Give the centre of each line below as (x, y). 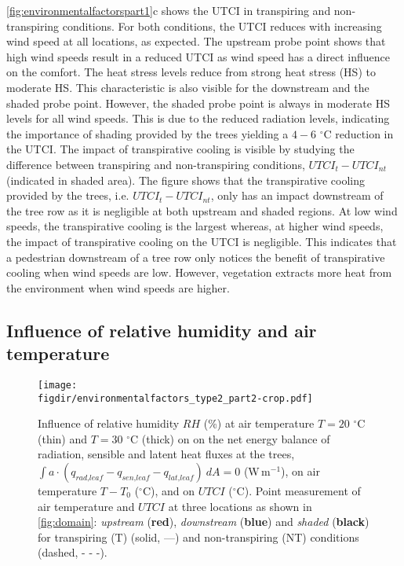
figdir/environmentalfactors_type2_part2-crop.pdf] (175, 398)
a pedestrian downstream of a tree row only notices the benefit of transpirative (196, 257)
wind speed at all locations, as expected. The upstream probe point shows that (196, 41)
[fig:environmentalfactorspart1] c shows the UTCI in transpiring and (169, 10)
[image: (58, 385)
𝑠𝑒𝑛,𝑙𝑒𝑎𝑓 (136, 478)
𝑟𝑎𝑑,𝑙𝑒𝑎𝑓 (89, 478)
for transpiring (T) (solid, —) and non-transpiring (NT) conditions (198, 537)
